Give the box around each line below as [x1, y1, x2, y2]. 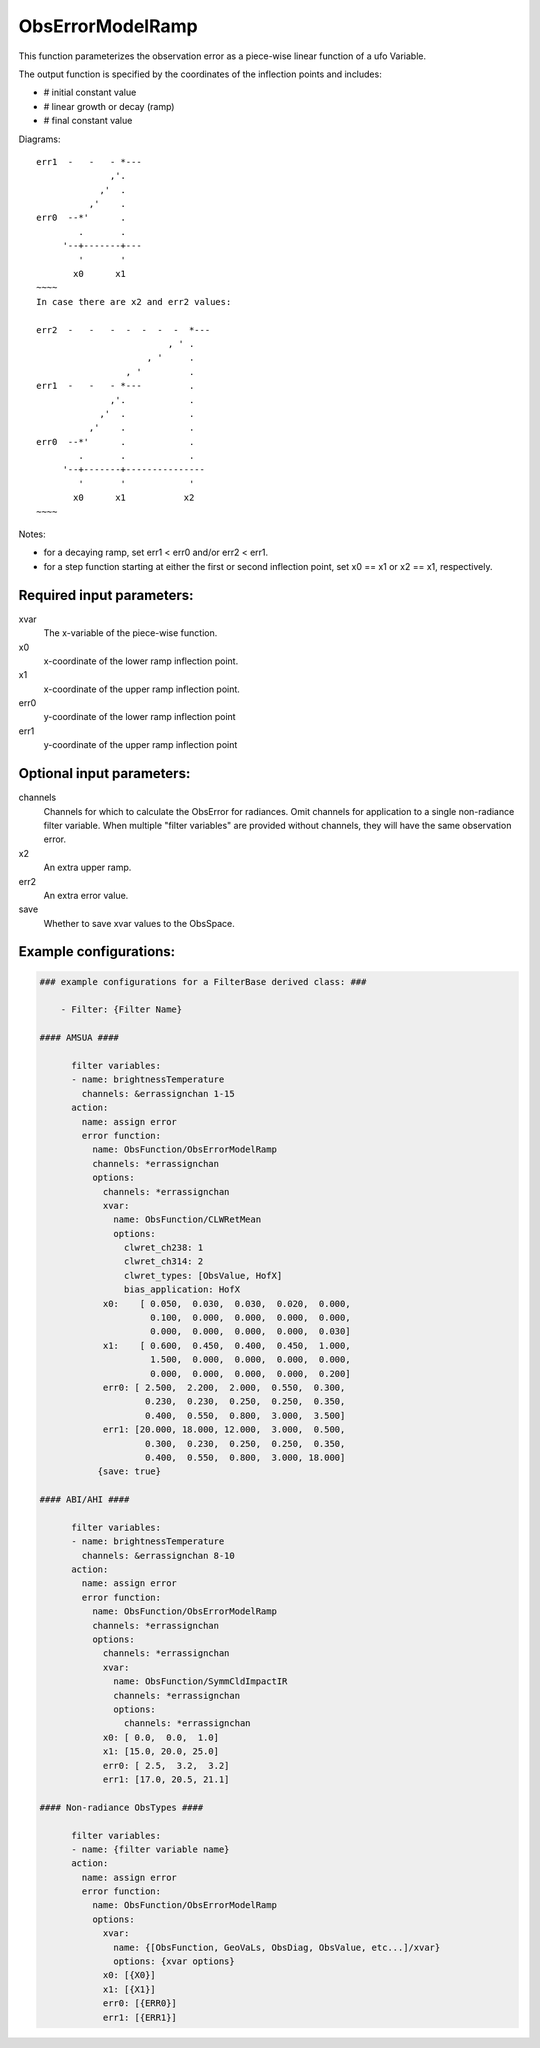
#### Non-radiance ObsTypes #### [39, 1801, 204, 1813]
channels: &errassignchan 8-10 [81, 1550, 235, 1561]
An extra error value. [43, 889, 129, 901]
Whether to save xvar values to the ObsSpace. [43, 917, 235, 929]
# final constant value [43, 115, 133, 127]
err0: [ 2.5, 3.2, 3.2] [102, 1760, 230, 1771]
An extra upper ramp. [43, 861, 132, 874]
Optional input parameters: [18, 765, 191, 782]
